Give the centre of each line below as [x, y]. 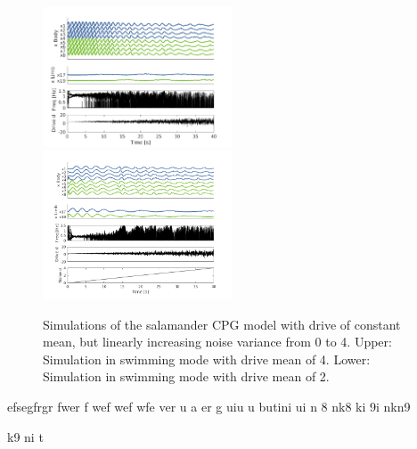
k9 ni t [25, 436]
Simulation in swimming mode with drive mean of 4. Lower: [207, 359]
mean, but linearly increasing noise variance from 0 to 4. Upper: [217, 342]
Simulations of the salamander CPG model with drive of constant [222, 324]
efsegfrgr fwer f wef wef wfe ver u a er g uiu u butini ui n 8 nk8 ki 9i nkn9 [209, 406]
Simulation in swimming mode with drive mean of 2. [186, 376]
